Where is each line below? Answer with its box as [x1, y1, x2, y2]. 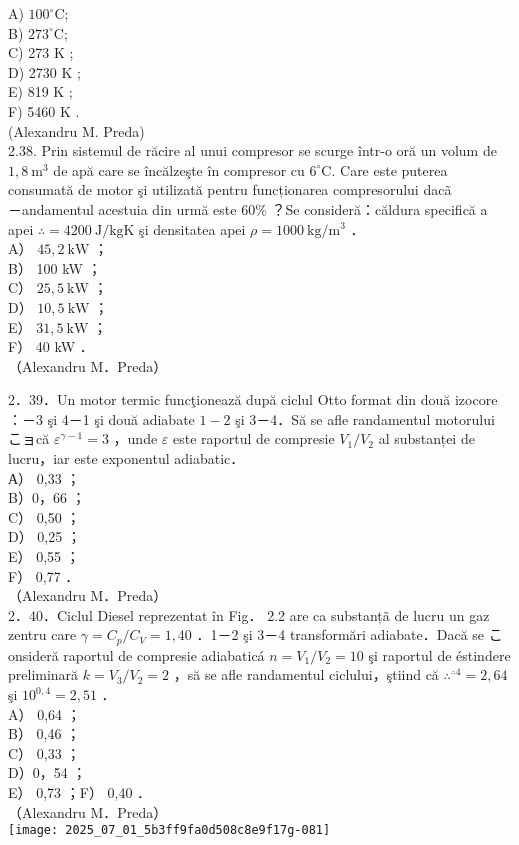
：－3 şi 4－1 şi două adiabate [8, 408, 195, 429]
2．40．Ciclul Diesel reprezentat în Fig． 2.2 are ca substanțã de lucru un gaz [8, 604, 490, 625]
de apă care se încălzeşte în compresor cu [53, 159, 305, 180]
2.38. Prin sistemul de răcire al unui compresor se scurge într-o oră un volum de [8, 140, 497, 161]
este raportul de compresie [173, 428, 335, 449]
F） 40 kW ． [8, 336, 94, 357]
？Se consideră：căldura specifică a [271, 198, 488, 219]
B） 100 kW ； [8, 257, 102, 278]
